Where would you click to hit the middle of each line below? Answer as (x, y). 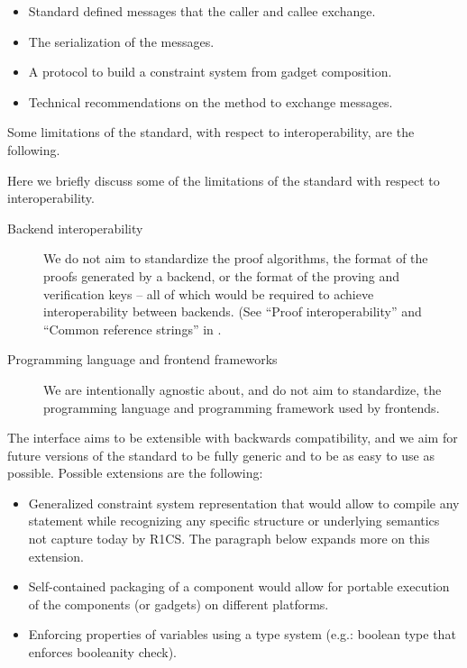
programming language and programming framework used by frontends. (242, 407)
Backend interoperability (75, 228)
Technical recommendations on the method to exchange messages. (211, 101)
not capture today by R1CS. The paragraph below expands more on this (229, 539)
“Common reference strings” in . (133, 329)
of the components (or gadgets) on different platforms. (179, 604)
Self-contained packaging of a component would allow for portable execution (239, 586)
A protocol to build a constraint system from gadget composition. (210, 72)
